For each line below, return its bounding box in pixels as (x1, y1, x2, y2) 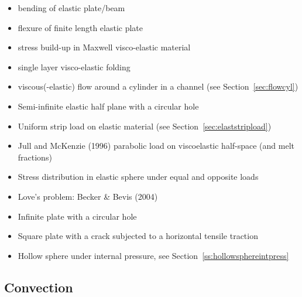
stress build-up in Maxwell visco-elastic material (18, 41, 191, 53)
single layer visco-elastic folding (18, 60, 131, 73)
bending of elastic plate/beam (18, 2, 125, 13)
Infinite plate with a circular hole (18, 210, 137, 222)
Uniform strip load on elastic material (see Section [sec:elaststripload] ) (18, 120, 272, 132)
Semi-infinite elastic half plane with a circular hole (18, 100, 199, 112)
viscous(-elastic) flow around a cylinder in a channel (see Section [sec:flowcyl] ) (18, 80, 298, 93)
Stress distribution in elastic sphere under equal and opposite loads (18, 170, 259, 183)
